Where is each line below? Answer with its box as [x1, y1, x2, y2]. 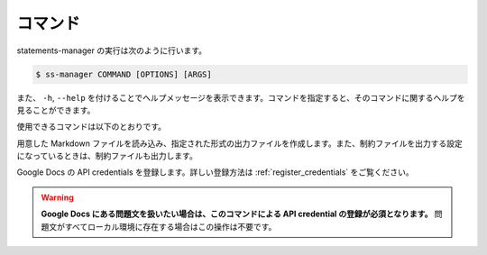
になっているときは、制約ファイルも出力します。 [16, 150, 198, 161]
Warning [41, 192, 74, 203]
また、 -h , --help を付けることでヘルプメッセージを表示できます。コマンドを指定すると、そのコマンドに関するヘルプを [16, 92, 465, 103]
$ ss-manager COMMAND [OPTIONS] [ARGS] [35, 68, 212, 79]
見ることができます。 [16, 105, 96, 115]
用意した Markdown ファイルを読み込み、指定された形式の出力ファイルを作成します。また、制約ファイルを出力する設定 [16, 138, 464, 149]
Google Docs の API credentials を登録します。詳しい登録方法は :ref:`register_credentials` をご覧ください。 [16, 167, 414, 178]
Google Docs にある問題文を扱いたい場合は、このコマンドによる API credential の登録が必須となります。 [41, 208, 433, 220]
